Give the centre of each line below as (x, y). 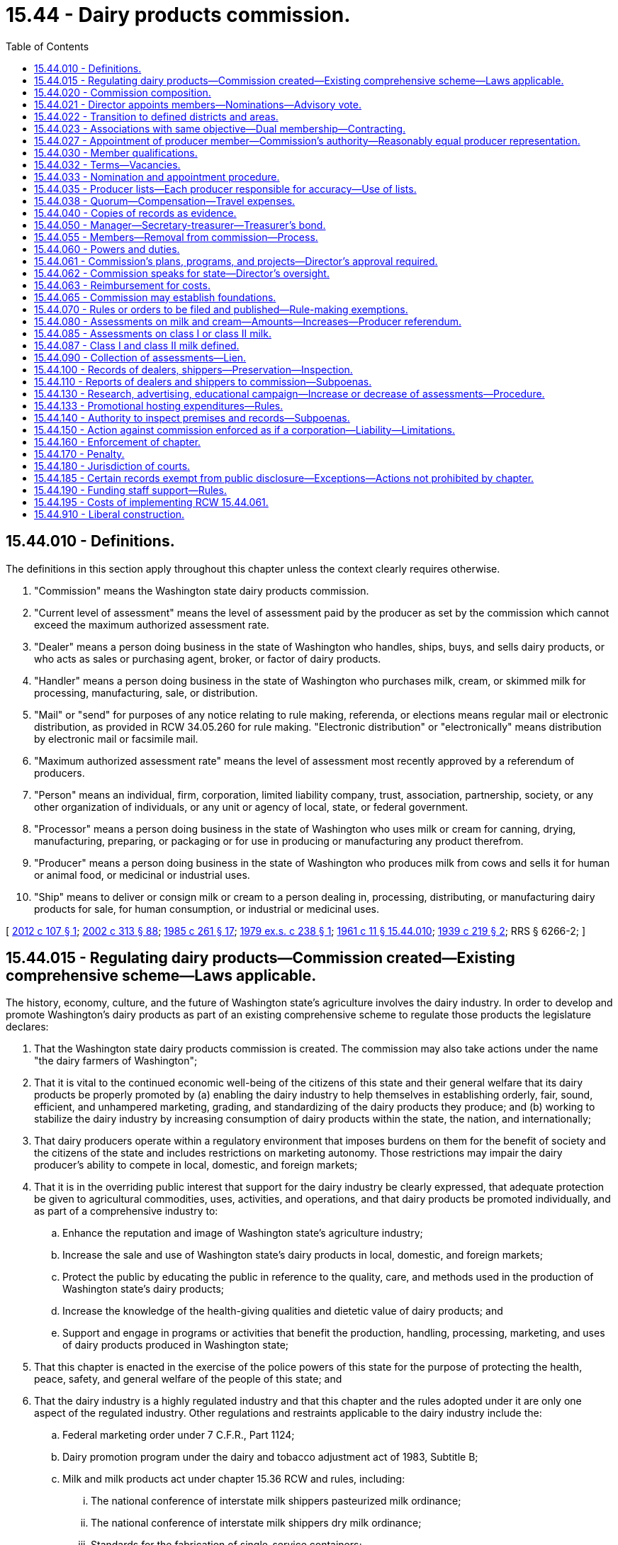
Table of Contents (47, 46)
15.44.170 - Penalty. (79, 454)
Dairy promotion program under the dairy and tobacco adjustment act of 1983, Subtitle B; (270, 1457)
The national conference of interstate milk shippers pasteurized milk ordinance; (276, 1501)
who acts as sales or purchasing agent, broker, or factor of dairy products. (208, 658)
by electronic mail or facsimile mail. (116, 738)
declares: (27, 1027)
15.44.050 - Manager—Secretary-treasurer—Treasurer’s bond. (180, 225)
